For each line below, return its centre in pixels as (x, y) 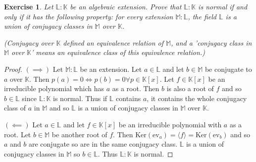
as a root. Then (136, 88)
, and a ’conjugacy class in (211, 42)
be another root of (79, 134)
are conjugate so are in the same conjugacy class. (103, 144)
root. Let (18, 134)
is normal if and (223, 6)
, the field (202, 16)
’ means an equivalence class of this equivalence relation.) (118, 52)
